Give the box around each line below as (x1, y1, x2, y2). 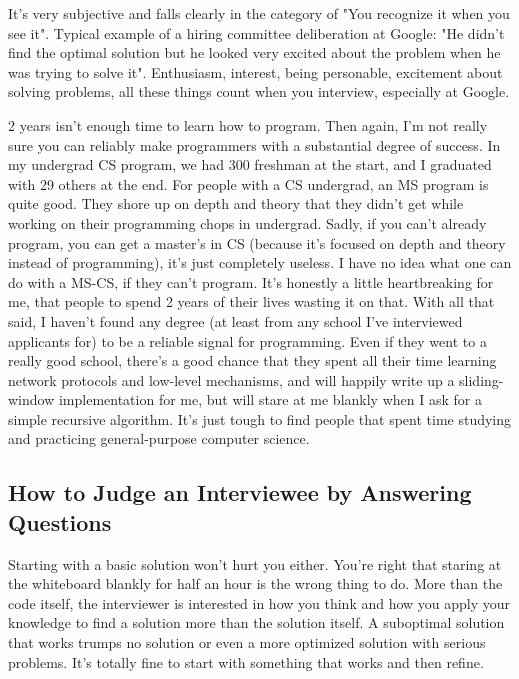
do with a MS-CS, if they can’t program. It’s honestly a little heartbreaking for (8, 271, 494, 292)
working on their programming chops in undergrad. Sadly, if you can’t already (8, 212, 487, 233)
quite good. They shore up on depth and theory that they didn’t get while (8, 193, 464, 214)
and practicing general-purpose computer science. (8, 428, 310, 449)
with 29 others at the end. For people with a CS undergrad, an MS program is (8, 173, 489, 194)
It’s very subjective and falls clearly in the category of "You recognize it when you (8, 3, 510, 23)
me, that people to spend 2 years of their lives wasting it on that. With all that (8, 291, 495, 312)
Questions (8, 506, 112, 537)
